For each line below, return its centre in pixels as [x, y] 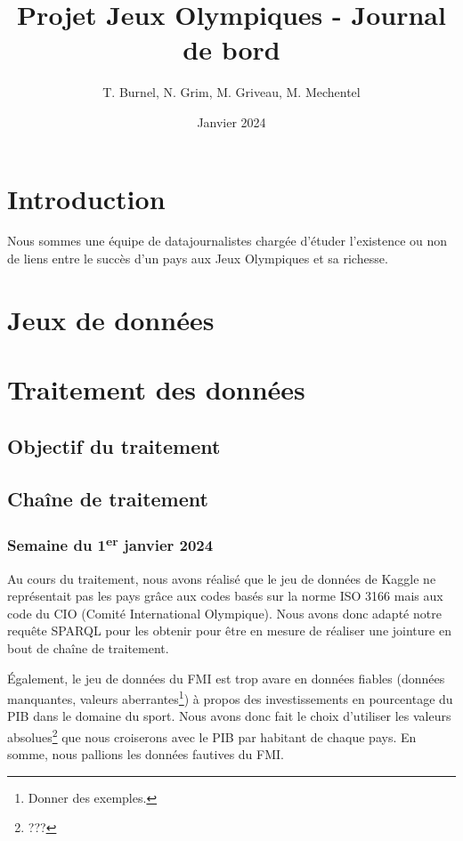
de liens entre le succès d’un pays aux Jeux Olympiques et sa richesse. [198, 259]
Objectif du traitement [114, 445]
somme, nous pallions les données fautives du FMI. [146, 754]
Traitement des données [156, 389]
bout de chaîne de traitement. [88, 647]
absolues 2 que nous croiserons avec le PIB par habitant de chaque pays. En [212, 736]
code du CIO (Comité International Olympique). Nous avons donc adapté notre [224, 613]
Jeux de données [111, 319]
